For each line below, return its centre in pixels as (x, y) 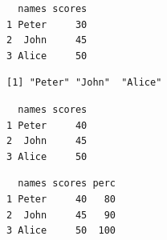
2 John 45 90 (61, 215)
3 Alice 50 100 (61, 231)
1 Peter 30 (47, 24)
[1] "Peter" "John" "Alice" (84, 83)
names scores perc (67, 184)
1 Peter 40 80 (61, 199)
